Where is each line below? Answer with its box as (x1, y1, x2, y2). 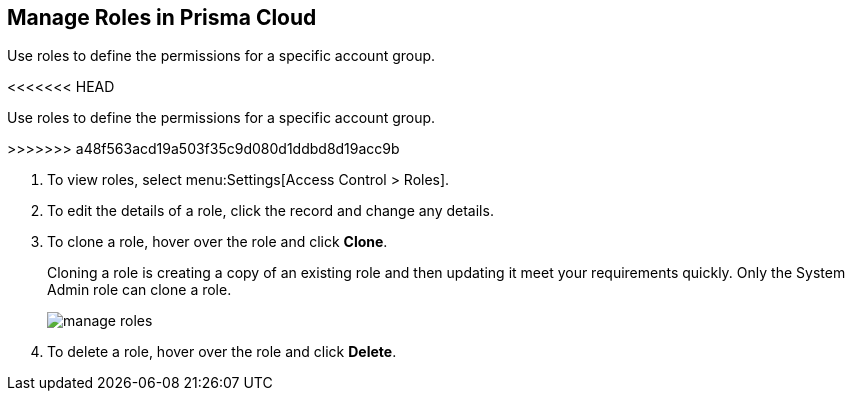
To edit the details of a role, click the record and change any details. (47, 202, 494, 220)
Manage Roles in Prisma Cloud (7, 5, 317, 30)
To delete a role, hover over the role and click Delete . (47, 343, 397, 361)
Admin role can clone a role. (47, 281, 232, 299)
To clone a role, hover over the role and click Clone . (47, 233, 388, 251)
